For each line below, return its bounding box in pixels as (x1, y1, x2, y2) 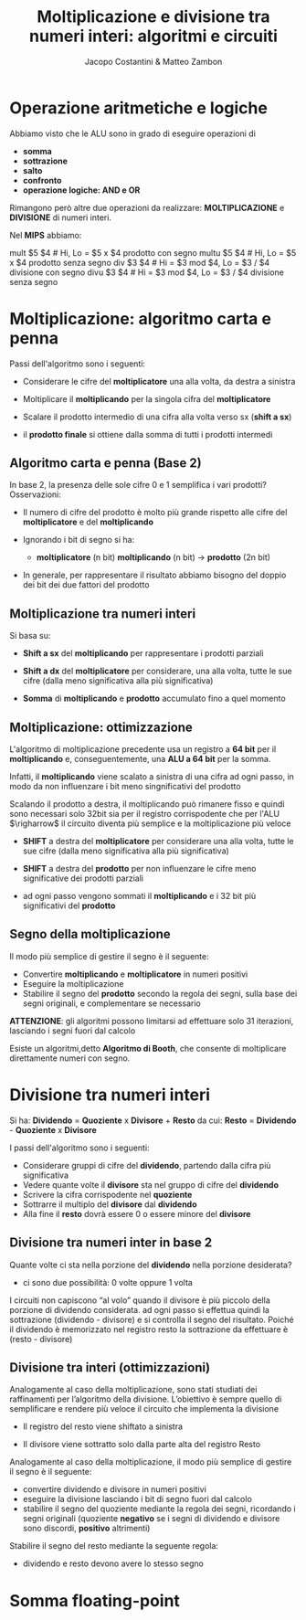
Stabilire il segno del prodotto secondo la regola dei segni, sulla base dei (22, 988, 298, 999)
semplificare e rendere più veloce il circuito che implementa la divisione (9, 1403, 280, 1414)
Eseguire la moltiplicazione (22, 978, 124, 989)
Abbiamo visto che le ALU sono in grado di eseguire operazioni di (9, 128, 256, 139)
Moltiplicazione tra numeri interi (9, 606, 196, 621)
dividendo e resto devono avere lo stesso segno (22, 1558, 204, 1569)
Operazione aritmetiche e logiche (9, 98, 268, 118)
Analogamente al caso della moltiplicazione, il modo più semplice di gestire (9, 1456, 292, 1467)
